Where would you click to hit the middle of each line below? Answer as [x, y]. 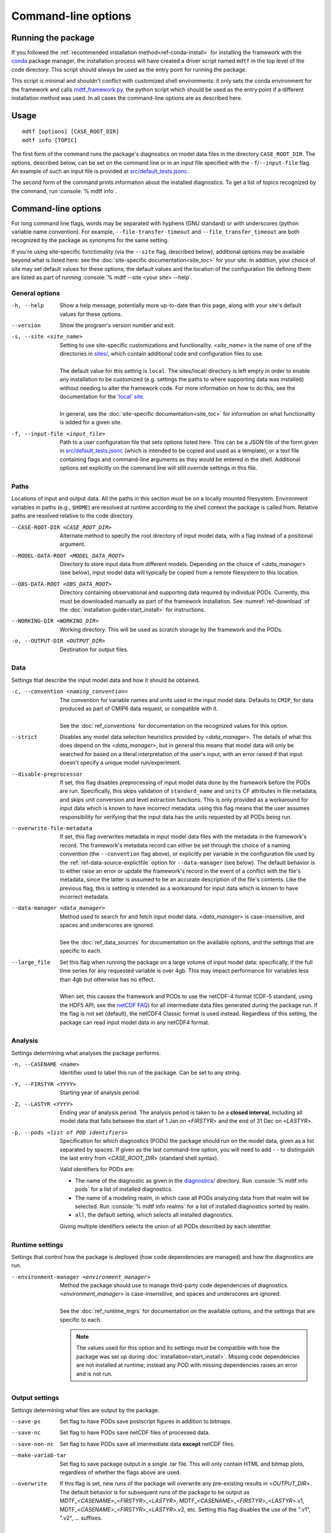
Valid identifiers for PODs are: [97, 1169]
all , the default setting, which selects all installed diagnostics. [154, 1215]
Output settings [35, 1398]
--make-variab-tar [39, 1455]
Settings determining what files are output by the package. [85, 1410]
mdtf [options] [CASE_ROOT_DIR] [71, 132]
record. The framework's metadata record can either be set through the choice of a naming [175, 845]
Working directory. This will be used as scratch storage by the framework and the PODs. [171, 629]
